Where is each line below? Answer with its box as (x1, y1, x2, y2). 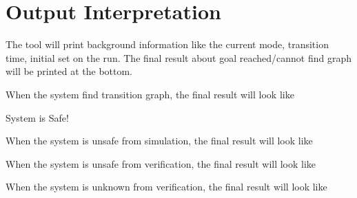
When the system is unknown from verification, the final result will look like (6, 179, 327, 194)
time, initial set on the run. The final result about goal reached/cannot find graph (6, 50, 352, 65)
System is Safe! (6, 110, 69, 124)
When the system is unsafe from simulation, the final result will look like (6, 133, 313, 148)
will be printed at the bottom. (6, 64, 133, 78)
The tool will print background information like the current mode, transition (6, 37, 329, 52)
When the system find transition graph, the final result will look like (6, 87, 294, 101)
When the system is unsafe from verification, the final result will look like (6, 156, 316, 170)
